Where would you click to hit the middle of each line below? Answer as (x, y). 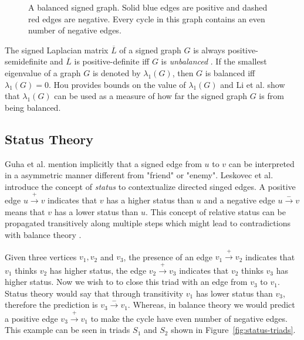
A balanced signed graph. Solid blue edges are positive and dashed (148, 7)
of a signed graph (150, 50)
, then (183, 72)
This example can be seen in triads (67, 330)
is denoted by (116, 72)
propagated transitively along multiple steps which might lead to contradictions (148, 223)
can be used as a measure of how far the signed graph (151, 96)
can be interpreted (261, 163)
